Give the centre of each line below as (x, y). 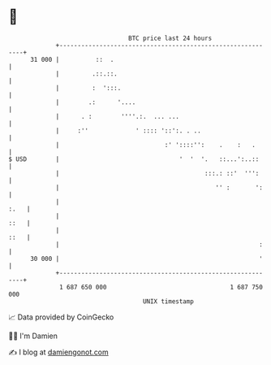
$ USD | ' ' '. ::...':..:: (134, 159)
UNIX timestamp (168, 301)
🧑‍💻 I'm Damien (33, 336)
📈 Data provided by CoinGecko (61, 317)
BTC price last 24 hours (170, 38)
